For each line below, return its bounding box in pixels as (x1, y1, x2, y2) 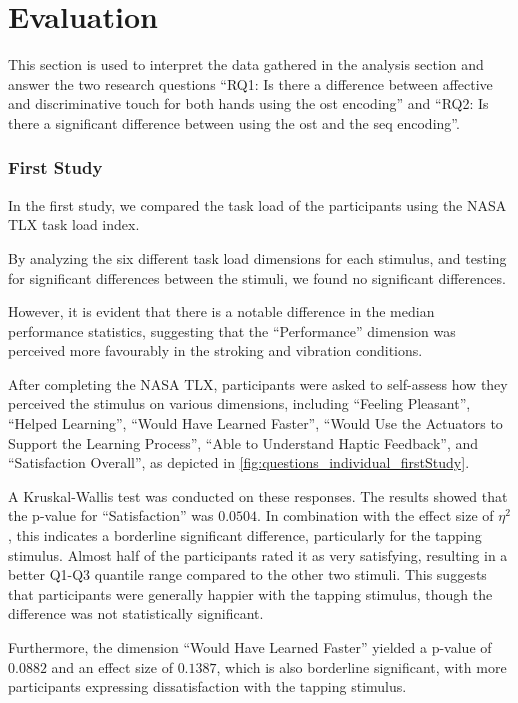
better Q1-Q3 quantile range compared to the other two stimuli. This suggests (8, 564, 487, 585)
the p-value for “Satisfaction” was (8, 505, 214, 526)
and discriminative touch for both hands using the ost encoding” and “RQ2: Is (8, 93, 489, 114)
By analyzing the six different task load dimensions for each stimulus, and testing (8, 247, 507, 268)
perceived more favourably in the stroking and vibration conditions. (8, 340, 423, 361)
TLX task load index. (8, 214, 140, 235)
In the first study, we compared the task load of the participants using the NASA (8, 194, 507, 215)
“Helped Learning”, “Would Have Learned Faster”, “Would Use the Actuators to (8, 413, 503, 434)
